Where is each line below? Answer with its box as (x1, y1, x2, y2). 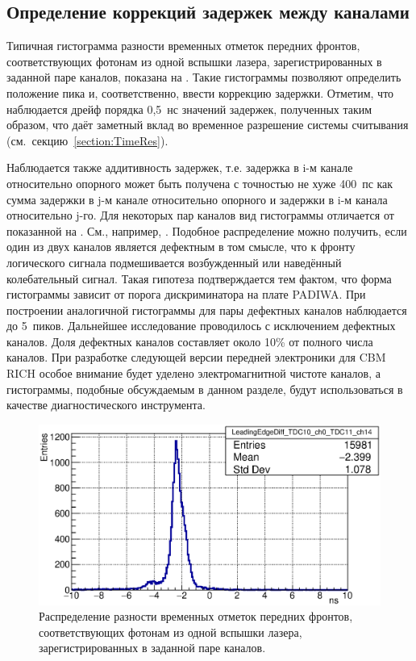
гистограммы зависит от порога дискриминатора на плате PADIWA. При (6, 286, 366, 303)
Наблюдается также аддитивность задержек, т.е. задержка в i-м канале (6, 159, 353, 176)
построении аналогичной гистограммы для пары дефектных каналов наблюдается (6, 301, 407, 318)
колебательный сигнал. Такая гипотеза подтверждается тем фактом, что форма (6, 270, 392, 287)
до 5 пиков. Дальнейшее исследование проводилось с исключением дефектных (6, 317, 396, 334)
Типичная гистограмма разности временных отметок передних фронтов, (6, 37, 360, 54)
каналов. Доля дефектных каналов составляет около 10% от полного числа (6, 333, 373, 349)
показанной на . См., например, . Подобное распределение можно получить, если (6, 222, 407, 239)
